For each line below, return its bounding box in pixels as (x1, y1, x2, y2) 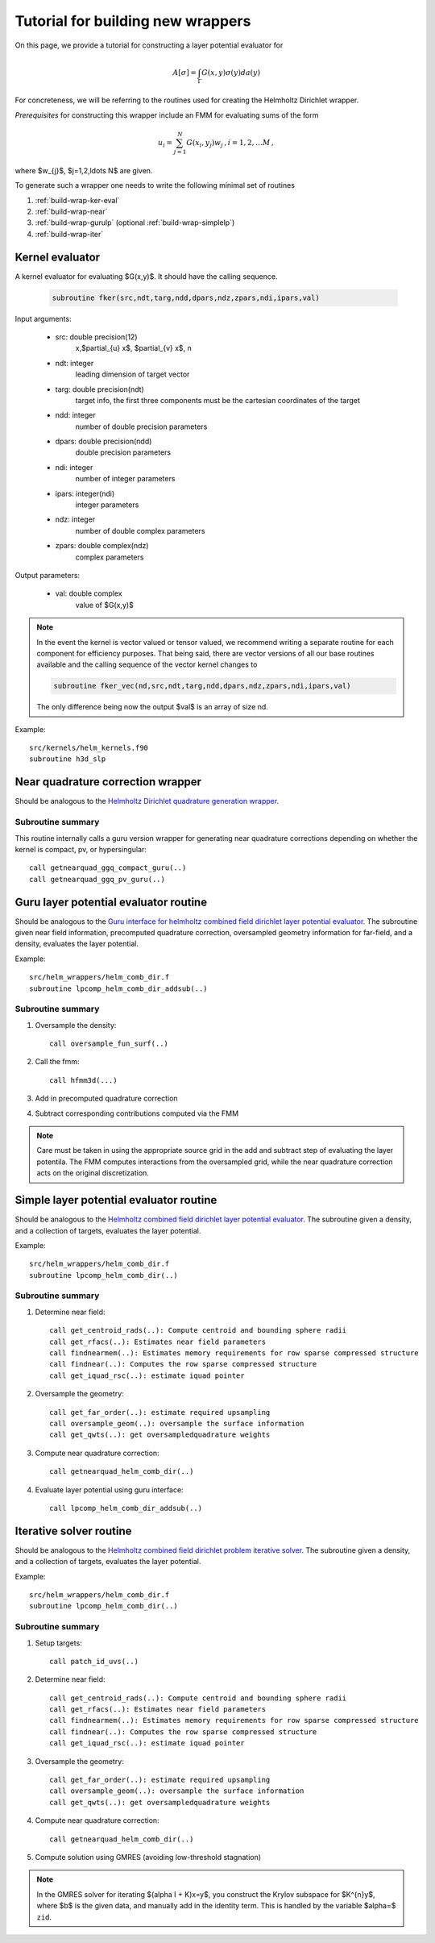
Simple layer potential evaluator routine (14, 1193, 217, 1207)
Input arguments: (14, 314, 72, 323)
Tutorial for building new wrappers (14, 12, 251, 30)
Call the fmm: (35, 1057, 80, 1067)
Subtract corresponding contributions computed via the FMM (35, 1109, 239, 1118)
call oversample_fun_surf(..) (49, 1039, 169, 1048)
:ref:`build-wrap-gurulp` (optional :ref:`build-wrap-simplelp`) (35, 218, 235, 227)
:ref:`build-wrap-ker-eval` (35, 195, 120, 205)
